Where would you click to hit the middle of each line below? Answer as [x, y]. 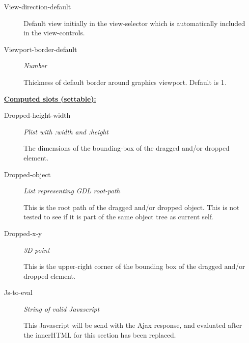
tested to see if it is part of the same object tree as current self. [119, 217]
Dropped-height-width [37, 115]
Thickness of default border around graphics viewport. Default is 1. [125, 82]
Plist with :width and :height [66, 131]
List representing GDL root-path [72, 191]
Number [35, 66]
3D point [37, 250]
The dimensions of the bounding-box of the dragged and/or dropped [127, 148]
